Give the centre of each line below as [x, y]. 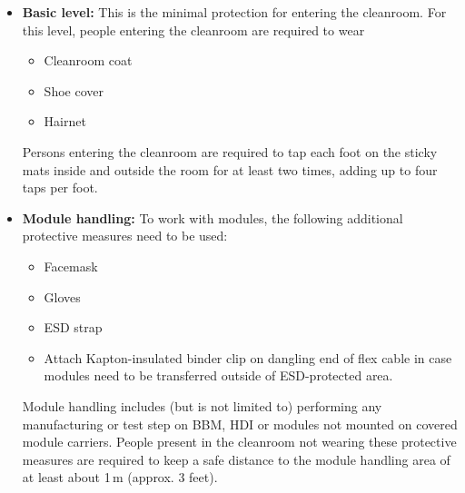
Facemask [71, 266]
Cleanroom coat [88, 60]
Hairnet [65, 121]
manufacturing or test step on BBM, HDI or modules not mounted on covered [240, 424]
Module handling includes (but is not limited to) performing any [202, 405]
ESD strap [73, 327]
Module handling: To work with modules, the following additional [213, 217]
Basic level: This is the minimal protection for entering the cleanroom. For [234, 12]
